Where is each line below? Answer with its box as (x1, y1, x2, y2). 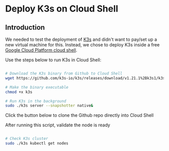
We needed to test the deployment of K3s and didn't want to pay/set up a (5, 36, 157, 42)
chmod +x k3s (5, 89, 33, 95)
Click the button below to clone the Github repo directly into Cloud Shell (5, 112, 154, 118)
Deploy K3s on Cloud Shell (5, 3, 118, 15)
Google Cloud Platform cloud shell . (5, 47, 77, 53)
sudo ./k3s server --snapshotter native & (5, 103, 94, 108)
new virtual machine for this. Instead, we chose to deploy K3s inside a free (5, 42, 160, 48)
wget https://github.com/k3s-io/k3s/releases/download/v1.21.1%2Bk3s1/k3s (5, 75, 165, 81)
